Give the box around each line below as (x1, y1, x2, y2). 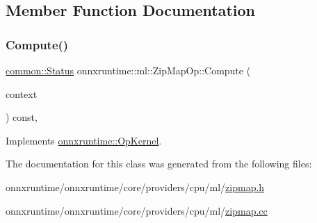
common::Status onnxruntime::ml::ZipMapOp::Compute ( (6, 63, 251, 77)
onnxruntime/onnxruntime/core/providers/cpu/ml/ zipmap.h (6, 179, 265, 194)
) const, (6, 110, 38, 124)
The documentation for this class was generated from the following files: (6, 156, 312, 171)
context (6, 86, 38, 101)
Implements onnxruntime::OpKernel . (6, 133, 162, 147)
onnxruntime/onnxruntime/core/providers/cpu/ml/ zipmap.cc (6, 203, 268, 217)
